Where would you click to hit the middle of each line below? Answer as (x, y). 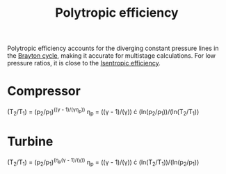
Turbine (30, 141)
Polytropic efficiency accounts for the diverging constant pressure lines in (113, 48)
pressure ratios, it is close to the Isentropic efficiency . (84, 63)
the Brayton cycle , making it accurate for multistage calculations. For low (112, 56)
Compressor (44, 91)
